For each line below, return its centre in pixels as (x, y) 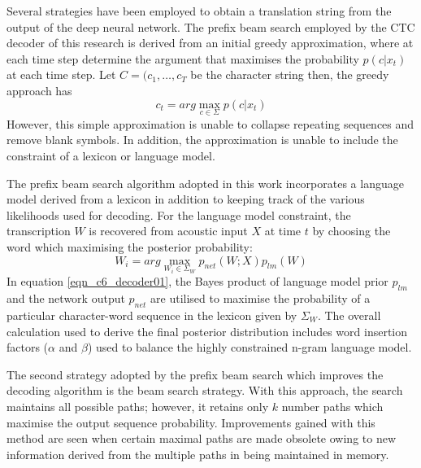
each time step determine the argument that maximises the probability (183, 58)
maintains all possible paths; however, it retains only (138, 406)
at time (283, 231)
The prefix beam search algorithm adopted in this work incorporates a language (205, 183)
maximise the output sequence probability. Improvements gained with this (191, 422)
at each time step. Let (61, 74)
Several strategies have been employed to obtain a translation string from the (199, 11)
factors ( (28, 347)
